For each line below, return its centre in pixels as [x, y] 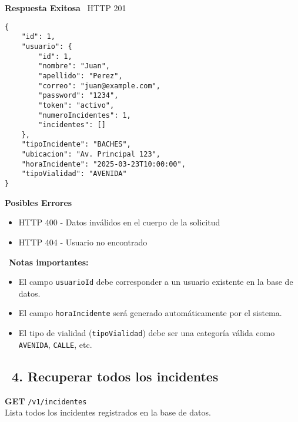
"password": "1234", [78, 96]
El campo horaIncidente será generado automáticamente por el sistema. [150, 313]
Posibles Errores [38, 202]
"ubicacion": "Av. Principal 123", [91, 154]
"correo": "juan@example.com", [99, 86]
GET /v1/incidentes [46, 401]
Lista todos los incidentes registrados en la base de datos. [108, 412]
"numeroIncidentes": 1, [85, 115]
